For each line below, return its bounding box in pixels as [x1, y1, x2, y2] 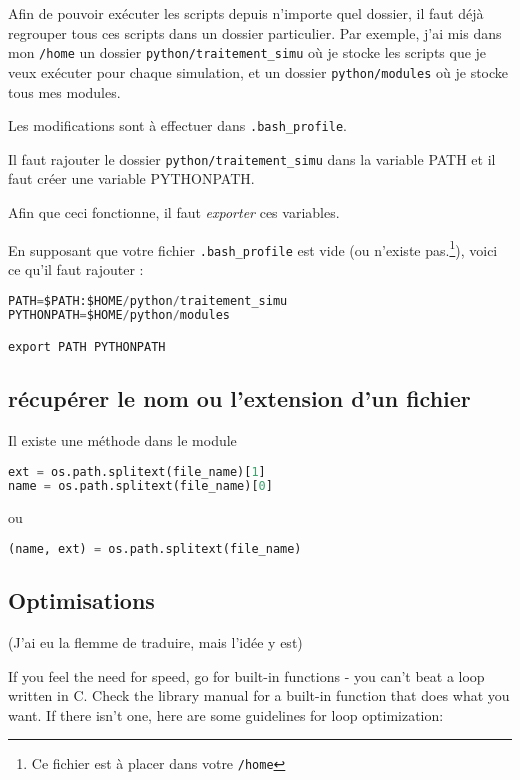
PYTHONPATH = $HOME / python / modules [8, 308, 230, 323]
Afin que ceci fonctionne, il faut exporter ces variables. [8, 202, 340, 222]
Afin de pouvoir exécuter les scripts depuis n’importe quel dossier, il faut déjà [8, 3, 484, 23]
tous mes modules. [8, 81, 121, 102]
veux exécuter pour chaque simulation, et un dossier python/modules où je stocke [8, 61, 509, 82]
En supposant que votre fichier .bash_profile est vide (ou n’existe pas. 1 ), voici [8, 236, 498, 260]
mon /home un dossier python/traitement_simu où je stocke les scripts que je [8, 42, 487, 63]
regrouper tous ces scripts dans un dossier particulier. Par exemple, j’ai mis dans [8, 22, 502, 43]
